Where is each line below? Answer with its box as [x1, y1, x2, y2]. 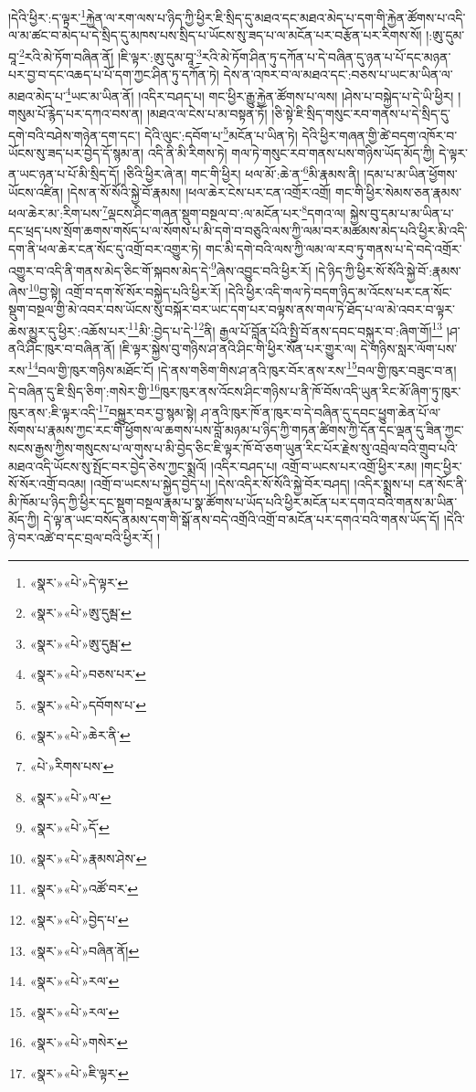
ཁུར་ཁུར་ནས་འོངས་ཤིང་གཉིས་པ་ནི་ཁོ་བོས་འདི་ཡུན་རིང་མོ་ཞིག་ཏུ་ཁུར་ [160, 381, 461, 400]
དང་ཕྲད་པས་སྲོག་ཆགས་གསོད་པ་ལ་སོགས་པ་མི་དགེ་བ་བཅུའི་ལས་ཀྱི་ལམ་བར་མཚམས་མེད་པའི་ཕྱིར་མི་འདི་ [8, 221, 468, 240]
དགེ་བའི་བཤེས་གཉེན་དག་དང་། [8, 125, 141, 144]
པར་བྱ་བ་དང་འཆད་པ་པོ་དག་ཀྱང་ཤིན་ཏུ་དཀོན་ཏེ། [8, 65, 219, 84]
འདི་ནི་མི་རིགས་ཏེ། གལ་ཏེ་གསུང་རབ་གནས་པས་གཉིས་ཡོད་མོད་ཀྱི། [147, 143, 435, 162]
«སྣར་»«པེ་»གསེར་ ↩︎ [29, 1033, 128, 1052]
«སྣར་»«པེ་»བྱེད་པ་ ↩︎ [29, 910, 129, 929]
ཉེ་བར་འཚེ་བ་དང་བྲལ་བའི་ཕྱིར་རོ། [8, 527, 153, 546]
